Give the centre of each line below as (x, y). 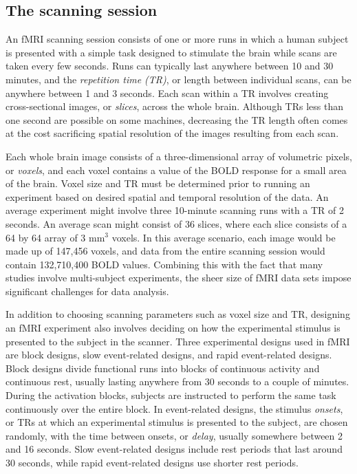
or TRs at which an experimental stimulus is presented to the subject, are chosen (177, 422)
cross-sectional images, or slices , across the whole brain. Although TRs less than (174, 106)
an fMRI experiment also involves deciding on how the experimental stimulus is (173, 328)
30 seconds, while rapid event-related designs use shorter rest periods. (152, 463)
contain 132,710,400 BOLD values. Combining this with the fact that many (164, 264)
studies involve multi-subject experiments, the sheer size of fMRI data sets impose (178, 278)
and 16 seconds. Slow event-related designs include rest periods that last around (174, 449)
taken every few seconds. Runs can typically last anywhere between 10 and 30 (170, 66)
